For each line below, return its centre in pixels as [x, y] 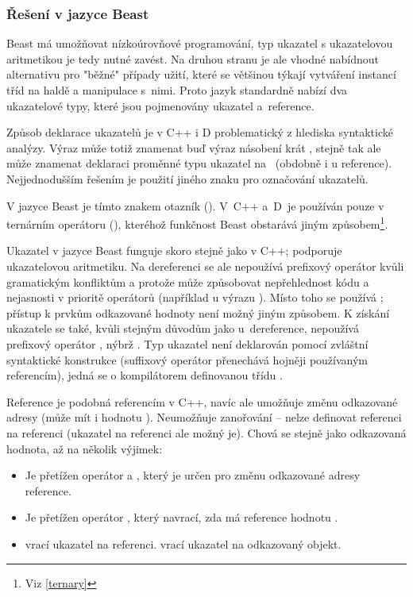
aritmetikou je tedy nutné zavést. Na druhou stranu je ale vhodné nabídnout [193, 58]
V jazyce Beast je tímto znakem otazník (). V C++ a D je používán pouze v [195, 205]
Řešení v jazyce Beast [78, 13]
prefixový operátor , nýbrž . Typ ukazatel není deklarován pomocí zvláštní [187, 343]
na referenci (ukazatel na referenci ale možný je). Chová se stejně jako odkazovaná [206, 432]
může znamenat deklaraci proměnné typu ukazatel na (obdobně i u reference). [199, 163]
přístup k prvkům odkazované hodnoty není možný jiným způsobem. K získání [198, 312]
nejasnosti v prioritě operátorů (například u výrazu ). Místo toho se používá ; [195, 297]
